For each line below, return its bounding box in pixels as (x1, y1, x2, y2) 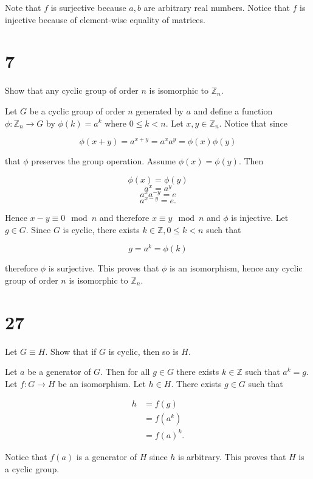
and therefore (99, 211, 150, 223)
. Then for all (100, 365, 150, 378)
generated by (136, 104, 184, 117)
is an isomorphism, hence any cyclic (170, 262, 303, 274)
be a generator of (27, 365, 91, 378)
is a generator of (76, 450, 137, 463)
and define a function (193, 104, 273, 117)
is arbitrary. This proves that (178, 450, 286, 463)
